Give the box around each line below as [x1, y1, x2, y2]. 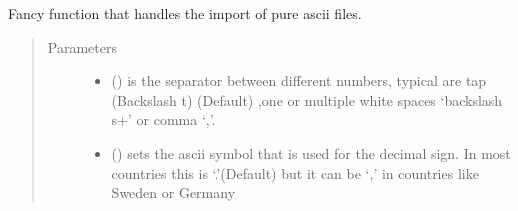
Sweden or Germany [111, 182, 236, 203]
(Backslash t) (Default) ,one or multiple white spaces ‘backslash [111, 89, 503, 110]
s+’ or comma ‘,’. [111, 109, 216, 130]
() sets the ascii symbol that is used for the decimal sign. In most [111, 142, 511, 163]
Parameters [47, 36, 117, 57]
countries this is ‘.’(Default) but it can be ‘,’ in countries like [111, 162, 479, 183]
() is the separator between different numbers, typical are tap [111, 70, 487, 91]
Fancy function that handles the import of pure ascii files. [8, 3, 362, 23]
